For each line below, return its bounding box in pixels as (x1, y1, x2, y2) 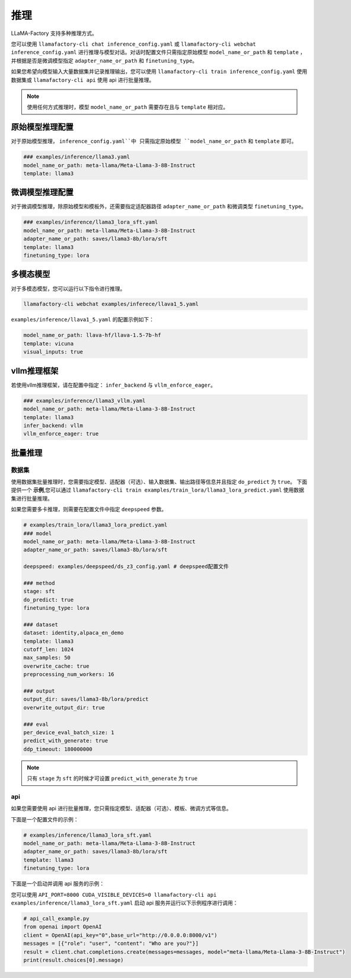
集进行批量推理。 (11, 495, 53, 502)
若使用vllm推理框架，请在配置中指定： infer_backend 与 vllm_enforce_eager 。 (11, 381, 216, 388)
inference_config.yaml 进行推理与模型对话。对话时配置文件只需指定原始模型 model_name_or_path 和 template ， (11, 49, 305, 56)
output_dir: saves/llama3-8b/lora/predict (23, 696, 149, 703)
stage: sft (23, 588, 55, 595)
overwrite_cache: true (23, 662, 90, 670)
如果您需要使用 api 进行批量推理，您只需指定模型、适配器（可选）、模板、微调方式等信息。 (11, 805, 232, 812)
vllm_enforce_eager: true (23, 431, 99, 437)
